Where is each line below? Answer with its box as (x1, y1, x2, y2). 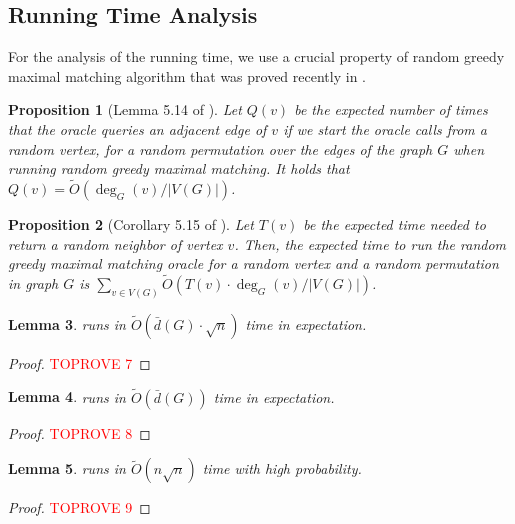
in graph (8, 272, 59, 293)
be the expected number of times (294, 99, 488, 120)
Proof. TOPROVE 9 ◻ (8, 497, 151, 518)
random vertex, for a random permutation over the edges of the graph (8, 138, 433, 159)
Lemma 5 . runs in (8, 458, 126, 479)
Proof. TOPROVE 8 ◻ (8, 422, 151, 443)
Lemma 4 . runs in (8, 386, 126, 407)
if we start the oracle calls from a (283, 118, 487, 139)
